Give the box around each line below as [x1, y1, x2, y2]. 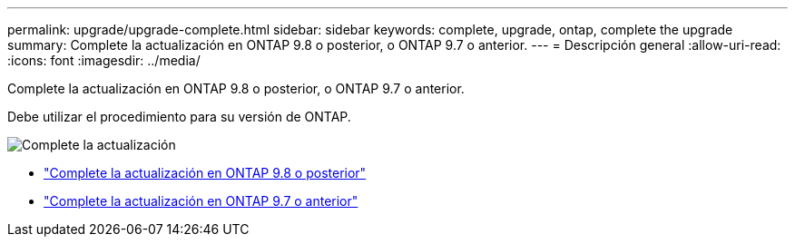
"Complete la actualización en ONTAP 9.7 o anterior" [44, 193, 358, 209]
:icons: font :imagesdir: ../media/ [7, 53, 201, 68]
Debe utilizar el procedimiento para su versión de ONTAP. [7, 109, 351, 124]
